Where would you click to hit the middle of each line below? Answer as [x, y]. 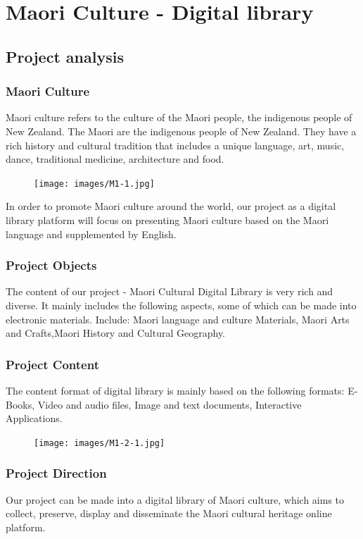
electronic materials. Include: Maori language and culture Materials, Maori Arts [178, 319]
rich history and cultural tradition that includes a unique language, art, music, [175, 145]
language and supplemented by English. [91, 234]
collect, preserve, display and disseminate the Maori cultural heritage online [169, 513]
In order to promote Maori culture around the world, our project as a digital [171, 206]
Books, [20, 404]
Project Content [52, 364]
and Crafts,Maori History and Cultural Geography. [116, 333]
